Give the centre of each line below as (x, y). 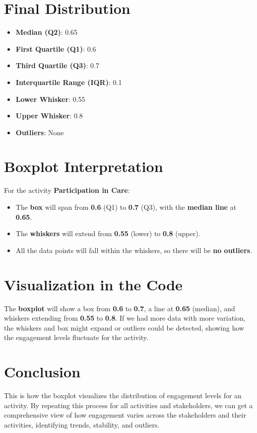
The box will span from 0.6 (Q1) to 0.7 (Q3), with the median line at (126, 207)
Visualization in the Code (93, 284)
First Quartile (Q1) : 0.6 (56, 48)
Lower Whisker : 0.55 (50, 99)
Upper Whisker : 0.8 (49, 116)
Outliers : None (40, 132)
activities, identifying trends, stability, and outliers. (82, 424)
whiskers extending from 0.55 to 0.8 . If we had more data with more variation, (125, 318)
